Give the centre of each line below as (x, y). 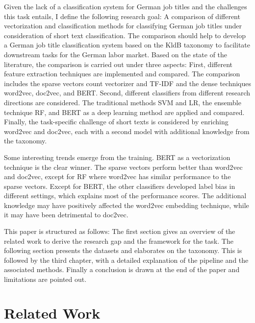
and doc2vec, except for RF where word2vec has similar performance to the (117, 176)
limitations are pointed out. (45, 279)
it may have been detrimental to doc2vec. (66, 215)
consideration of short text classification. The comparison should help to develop (125, 35)
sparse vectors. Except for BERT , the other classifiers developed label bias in (120, 186)
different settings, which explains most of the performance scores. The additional (125, 196)
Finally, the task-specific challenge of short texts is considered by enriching (116, 122)
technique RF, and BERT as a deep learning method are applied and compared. (124, 112)
